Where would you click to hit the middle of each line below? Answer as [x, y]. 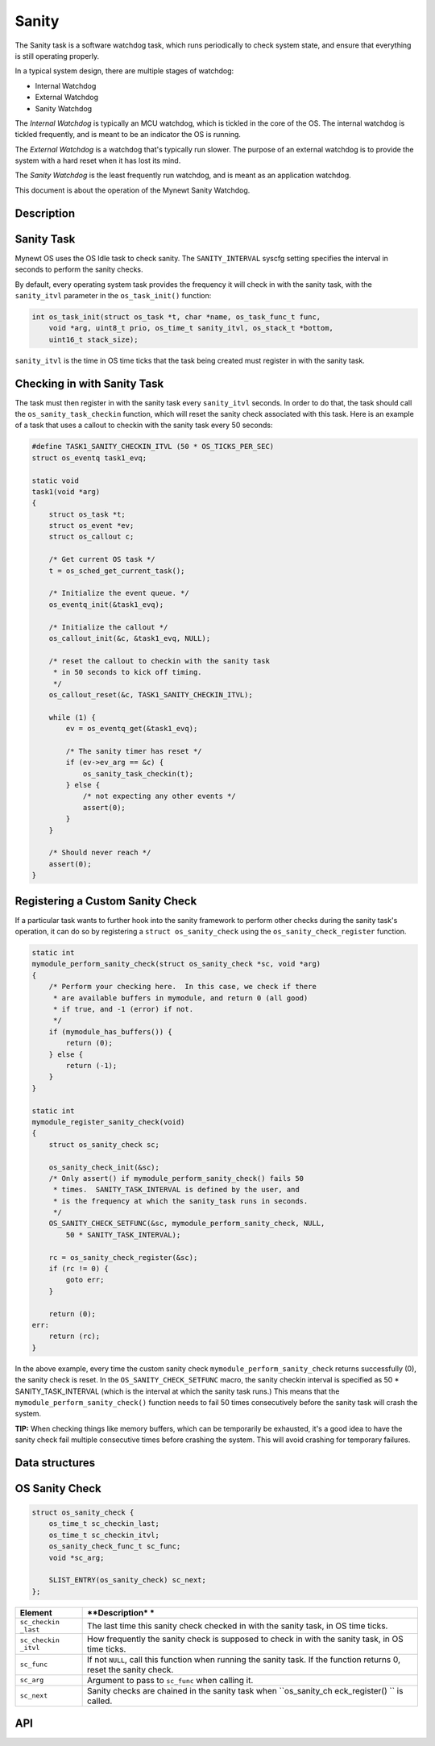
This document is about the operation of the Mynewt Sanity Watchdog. [133, 190]
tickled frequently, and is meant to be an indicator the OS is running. [128, 135]
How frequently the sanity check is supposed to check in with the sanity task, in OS [245, 1639]
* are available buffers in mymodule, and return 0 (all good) [180, 998]
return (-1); [91, 1065]
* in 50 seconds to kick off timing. [127, 672]
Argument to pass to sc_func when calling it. [170, 1680]
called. [99, 1701]
